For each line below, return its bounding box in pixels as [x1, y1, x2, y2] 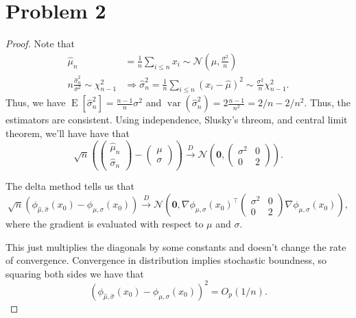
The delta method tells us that [5, 179, 134, 193]
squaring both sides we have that [5, 266, 144, 280]
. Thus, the [304, 95, 351, 110]
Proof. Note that [5, 36, 75, 51]
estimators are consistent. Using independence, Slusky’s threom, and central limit [5, 112, 348, 127]
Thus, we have [5, 95, 66, 110]
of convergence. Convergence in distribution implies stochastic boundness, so [5, 253, 327, 267]
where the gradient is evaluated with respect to [5, 217, 204, 231]
